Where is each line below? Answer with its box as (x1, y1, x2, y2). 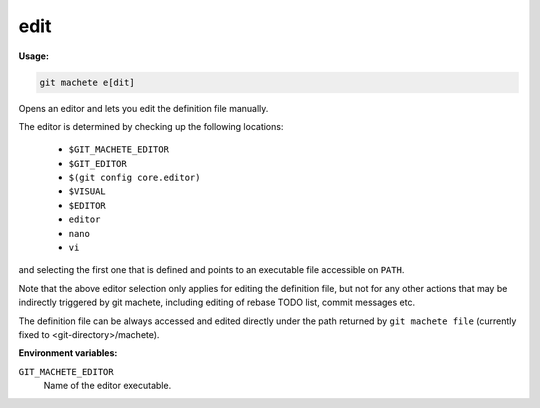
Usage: (18, 50, 50, 62)
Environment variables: (18, 347, 118, 359)
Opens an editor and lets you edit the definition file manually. (18, 102, 269, 114)
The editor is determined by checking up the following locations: (18, 120, 284, 132)
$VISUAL (68, 186, 107, 197)
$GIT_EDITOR (68, 158, 127, 169)
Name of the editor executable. (43, 380, 172, 392)
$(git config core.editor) (68, 172, 201, 184)
